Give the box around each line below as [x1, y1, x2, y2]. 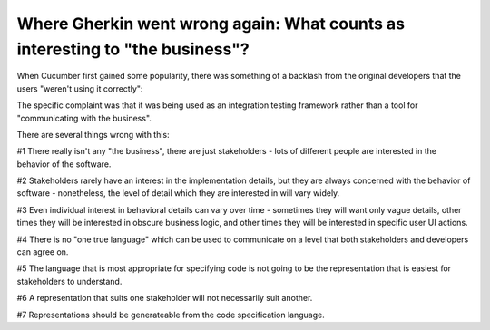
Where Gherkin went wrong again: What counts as [16, 14, 406, 34]
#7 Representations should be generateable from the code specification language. [16, 309, 326, 320]
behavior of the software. [16, 159, 112, 170]
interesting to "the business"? [16, 39, 250, 59]
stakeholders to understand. [16, 276, 122, 286]
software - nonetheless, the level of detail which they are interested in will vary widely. [16, 188, 340, 199]
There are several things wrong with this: [16, 129, 170, 140]
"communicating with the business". [16, 112, 152, 123]
